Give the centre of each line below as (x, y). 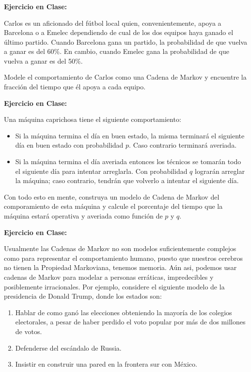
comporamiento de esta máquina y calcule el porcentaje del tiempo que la (113, 206)
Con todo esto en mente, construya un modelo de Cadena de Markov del (112, 196)
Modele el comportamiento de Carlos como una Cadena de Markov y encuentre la (125, 77)
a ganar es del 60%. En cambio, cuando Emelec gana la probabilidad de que (117, 51)
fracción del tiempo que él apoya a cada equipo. (75, 87)
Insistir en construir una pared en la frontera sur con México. (106, 364)
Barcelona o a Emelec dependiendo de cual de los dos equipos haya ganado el (119, 32)
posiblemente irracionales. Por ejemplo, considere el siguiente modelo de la (114, 286)
